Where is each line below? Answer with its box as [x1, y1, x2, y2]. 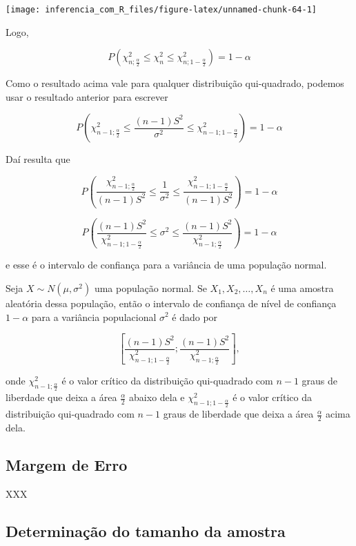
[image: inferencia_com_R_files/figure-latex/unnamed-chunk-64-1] [6, 5, 317, 14]
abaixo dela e [129, 390, 185, 404]
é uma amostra [270, 280, 334, 295]
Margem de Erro [6, 454, 128, 476]
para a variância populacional [31, 309, 157, 324]
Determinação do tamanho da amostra [6, 520, 286, 541]
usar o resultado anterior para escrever [6, 89, 168, 104]
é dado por [172, 309, 218, 324]
